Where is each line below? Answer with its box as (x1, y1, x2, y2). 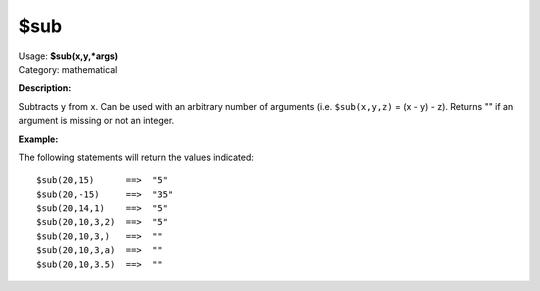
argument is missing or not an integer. (18, 115, 175, 127)
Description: (18, 82, 72, 94)
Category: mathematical (18, 63, 118, 75)
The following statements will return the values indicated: (18, 151, 255, 163)
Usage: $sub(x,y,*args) (18, 50, 119, 62)
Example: (18, 133, 59, 145)
